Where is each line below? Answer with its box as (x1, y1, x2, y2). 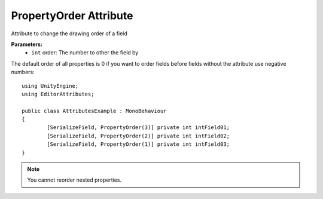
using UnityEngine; (22, 82, 79, 89)
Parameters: (11, 41, 43, 48)
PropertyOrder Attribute (11, 9, 133, 22)
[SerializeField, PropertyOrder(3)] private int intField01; (47, 124, 230, 131)
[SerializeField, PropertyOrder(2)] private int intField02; (47, 132, 230, 139)
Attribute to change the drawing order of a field (11, 30, 128, 37)
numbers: (11, 69, 35, 76)
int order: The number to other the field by (31, 49, 139, 56)
